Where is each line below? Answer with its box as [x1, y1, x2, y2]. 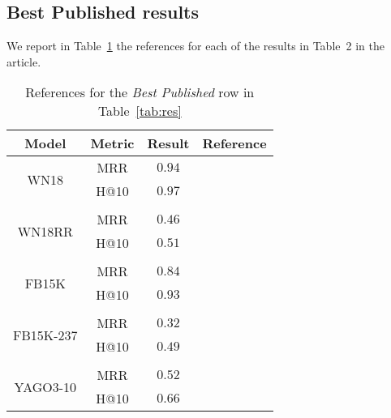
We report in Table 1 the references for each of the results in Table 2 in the [6, 37, 385, 54]
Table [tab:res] [97, 101, 182, 121]
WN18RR [17, 221, 73, 241]
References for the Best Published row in [25, 83, 255, 102]
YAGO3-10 [14, 377, 77, 396]
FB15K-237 [13, 325, 78, 344]
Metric [90, 134, 135, 153]
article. [6, 53, 41, 70]
